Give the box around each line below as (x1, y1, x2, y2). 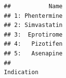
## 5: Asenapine (4, 50, 63, 57)
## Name (4, 3, 63, 10)
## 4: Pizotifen (4, 40, 63, 48)
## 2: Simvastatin (4, 22, 63, 29)
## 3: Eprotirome (4, 31, 63, 38)
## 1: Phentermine (4, 12, 63, 19)
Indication (4, 69, 39, 76)
